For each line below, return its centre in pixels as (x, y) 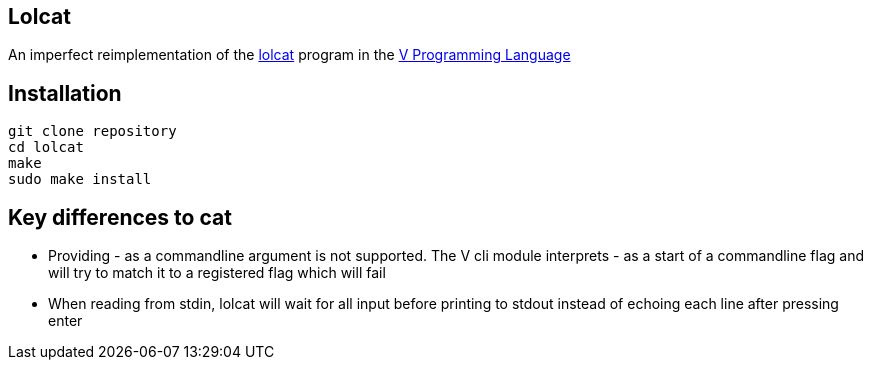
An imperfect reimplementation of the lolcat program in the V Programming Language (289, 55)
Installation (65, 93)
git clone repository (92, 131)
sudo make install (80, 179)
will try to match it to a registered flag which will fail (217, 273)
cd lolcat (46, 147)
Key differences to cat (120, 217)
